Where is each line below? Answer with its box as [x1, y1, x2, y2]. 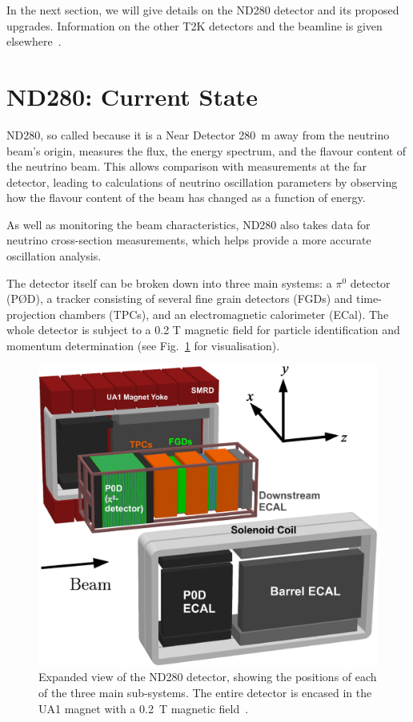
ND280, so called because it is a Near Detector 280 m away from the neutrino [6, 126, 390, 143]
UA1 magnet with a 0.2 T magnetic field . [38, 700, 249, 716]
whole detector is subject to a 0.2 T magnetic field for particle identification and [6, 321, 400, 338]
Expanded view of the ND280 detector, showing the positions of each [38, 668, 377, 685]
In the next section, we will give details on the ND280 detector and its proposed [6, 2, 399, 18]
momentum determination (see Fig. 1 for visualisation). [6, 337, 280, 354]
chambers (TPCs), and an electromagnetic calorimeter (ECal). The [59, 305, 389, 322]
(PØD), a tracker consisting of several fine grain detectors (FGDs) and [6, 290, 353, 307]
